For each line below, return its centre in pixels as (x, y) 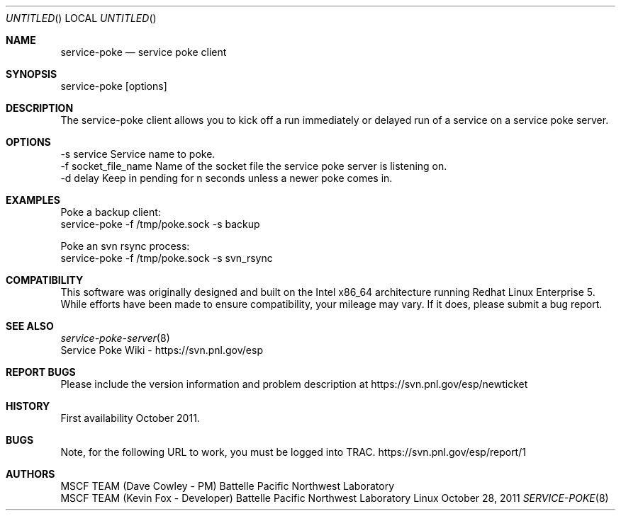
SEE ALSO (30, 326)
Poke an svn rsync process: (125, 246)
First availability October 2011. (130, 418)
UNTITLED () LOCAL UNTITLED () (81, 18)
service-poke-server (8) (115, 338)
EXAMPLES (33, 200)
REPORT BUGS (41, 372)
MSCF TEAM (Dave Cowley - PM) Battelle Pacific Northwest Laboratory (228, 486)
